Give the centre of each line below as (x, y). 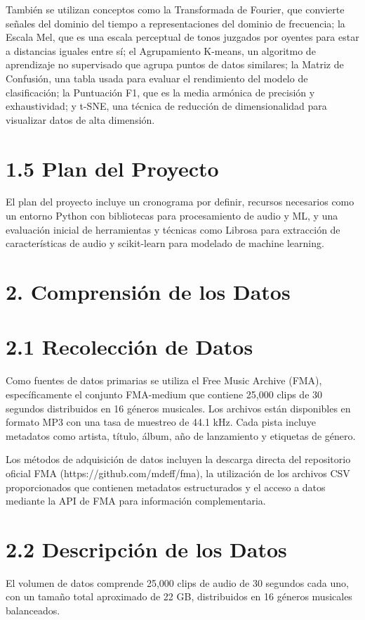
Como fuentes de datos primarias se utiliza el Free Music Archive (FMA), (164, 380)
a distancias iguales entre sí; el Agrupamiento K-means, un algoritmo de (161, 50)
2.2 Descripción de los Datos (146, 549)
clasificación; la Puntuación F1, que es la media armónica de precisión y (160, 92)
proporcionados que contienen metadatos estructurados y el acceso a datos (166, 487)
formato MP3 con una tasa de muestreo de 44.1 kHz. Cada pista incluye (161, 422)
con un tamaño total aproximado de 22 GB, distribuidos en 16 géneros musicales (179, 596)
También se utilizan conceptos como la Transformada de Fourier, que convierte (175, 9)
